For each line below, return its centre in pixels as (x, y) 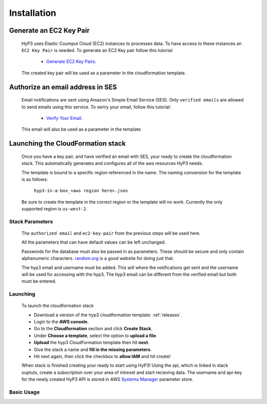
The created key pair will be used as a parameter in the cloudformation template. (104, 73)
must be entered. (39, 281)
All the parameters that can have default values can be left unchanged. (94, 242)
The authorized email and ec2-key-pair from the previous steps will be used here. (111, 233)
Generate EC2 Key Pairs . (71, 61)
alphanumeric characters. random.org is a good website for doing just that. (98, 258)
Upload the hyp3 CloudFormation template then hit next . (91, 343)
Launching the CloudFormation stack (67, 144)
